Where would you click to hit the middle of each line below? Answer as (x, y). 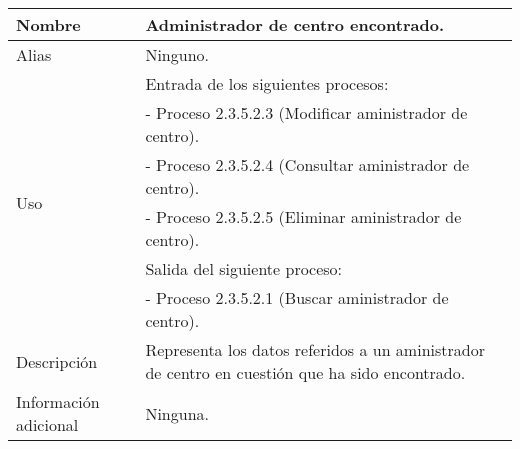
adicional (47, 424)
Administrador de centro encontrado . (294, 24)
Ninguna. (177, 413)
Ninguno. (177, 54)
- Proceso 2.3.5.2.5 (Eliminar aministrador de (303, 216)
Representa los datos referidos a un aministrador (315, 349)
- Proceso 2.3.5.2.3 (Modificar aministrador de (306, 112)
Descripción (57, 361)
